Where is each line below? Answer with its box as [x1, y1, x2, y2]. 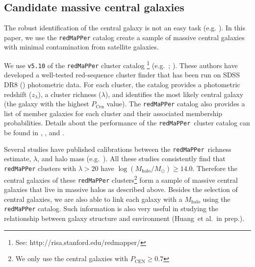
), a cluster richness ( [38, 89, 102, 99]
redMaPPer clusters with [4, 163, 76, 173]
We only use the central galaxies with [15, 253, 128, 264]
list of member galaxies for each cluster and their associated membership [4, 108, 223, 118]
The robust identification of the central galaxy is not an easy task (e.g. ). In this [4, 23, 246, 33]
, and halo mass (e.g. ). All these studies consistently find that [37, 153, 226, 164]
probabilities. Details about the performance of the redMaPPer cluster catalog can [4, 118, 250, 128]
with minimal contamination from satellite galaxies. [4, 42, 159, 52]
